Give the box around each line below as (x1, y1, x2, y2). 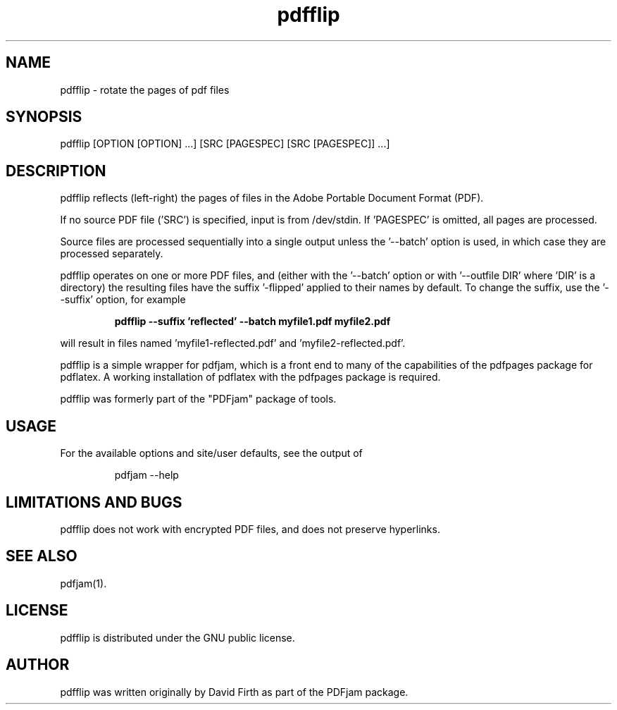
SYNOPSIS (6, 108, 82, 126)
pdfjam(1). (60, 577, 107, 589)
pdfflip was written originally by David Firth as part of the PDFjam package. (60, 685, 409, 698)
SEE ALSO (6, 547, 77, 565)
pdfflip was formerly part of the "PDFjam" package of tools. (60, 393, 337, 405)
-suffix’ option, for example (60, 293, 186, 306)
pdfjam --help (114, 469, 179, 482)
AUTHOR (6, 656, 70, 674)
